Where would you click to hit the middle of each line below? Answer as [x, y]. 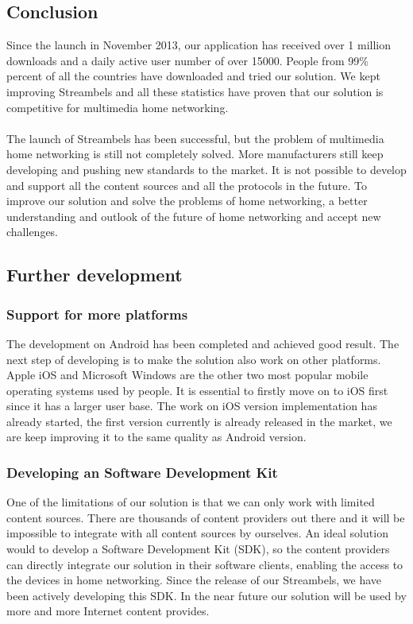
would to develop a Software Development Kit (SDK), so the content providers [198, 549]
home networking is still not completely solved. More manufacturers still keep [195, 154]
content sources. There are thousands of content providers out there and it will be [206, 517]
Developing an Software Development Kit [142, 472]
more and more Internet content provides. [108, 611]
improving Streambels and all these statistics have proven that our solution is [195, 91]
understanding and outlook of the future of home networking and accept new [194, 216]
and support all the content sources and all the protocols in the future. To [187, 185]
